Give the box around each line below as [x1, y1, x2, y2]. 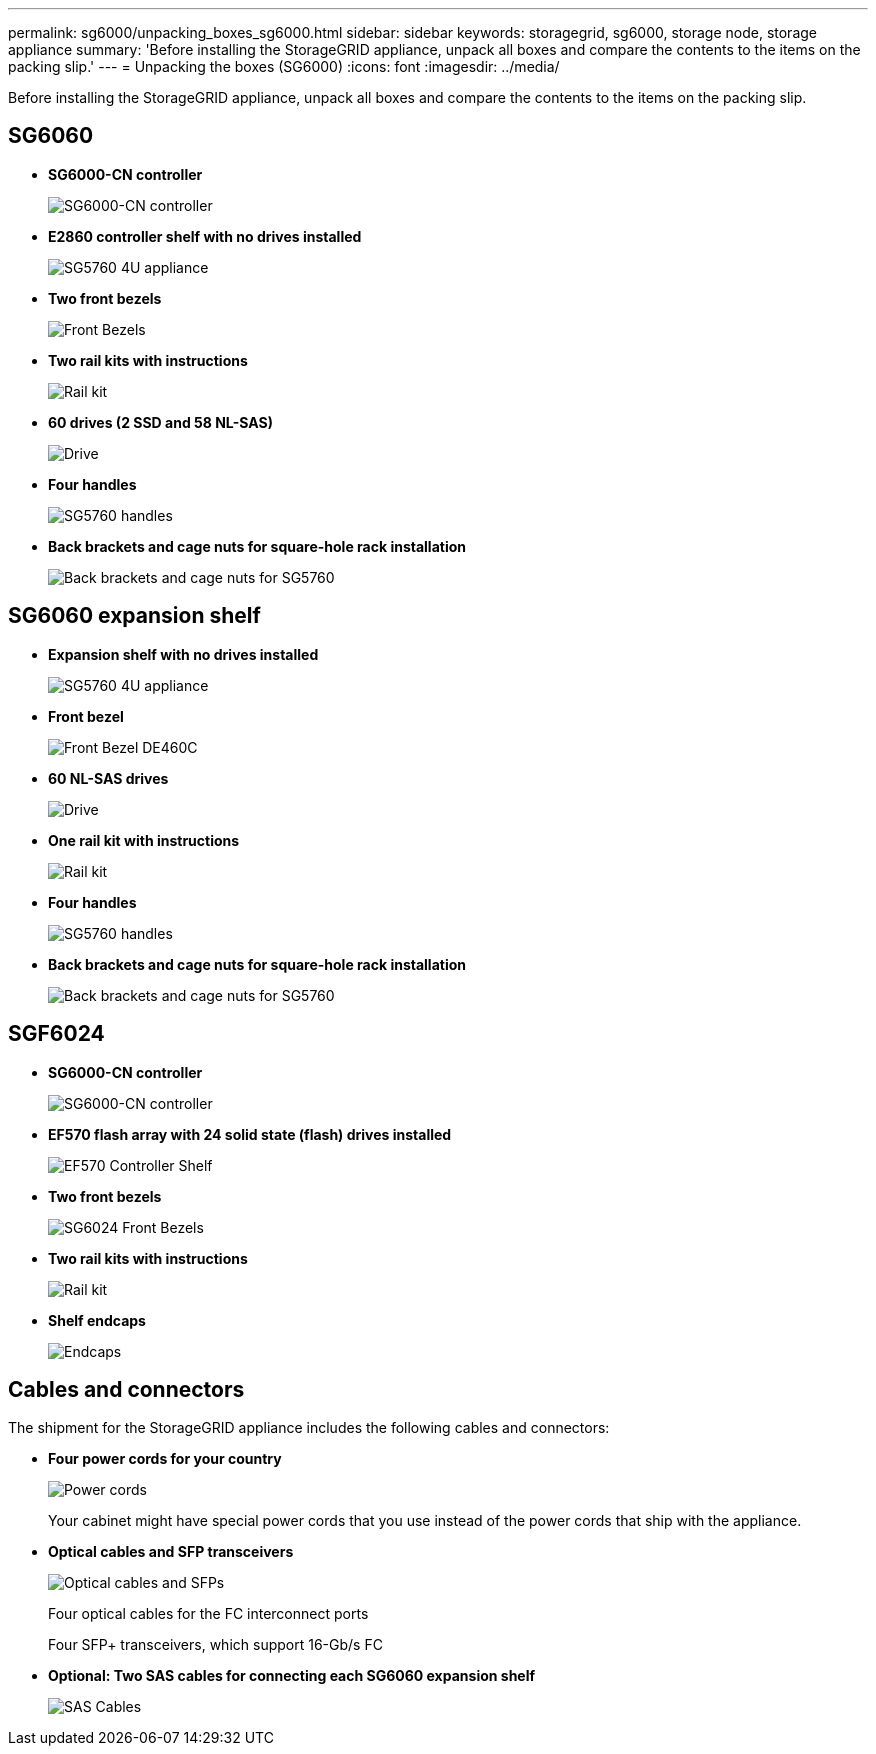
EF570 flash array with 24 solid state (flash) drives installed [48, 1125, 452, 1143]
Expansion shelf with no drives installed [48, 645, 319, 663]
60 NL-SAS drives [48, 769, 169, 787]
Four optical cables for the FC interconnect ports [48, 1605, 369, 1623]
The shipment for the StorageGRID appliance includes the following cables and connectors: [8, 1419, 610, 1437]
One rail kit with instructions [48, 831, 240, 849]
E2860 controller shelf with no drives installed [48, 227, 362, 245]
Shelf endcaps [48, 1311, 146, 1329]
